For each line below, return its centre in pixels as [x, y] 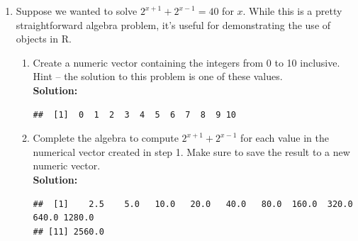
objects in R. [44, 39]
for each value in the [285, 138]
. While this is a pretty [292, 11]
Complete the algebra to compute [106, 138]
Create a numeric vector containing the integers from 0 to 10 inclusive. [186, 62]
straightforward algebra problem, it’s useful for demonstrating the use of [173, 24]
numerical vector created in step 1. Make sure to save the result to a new [191, 151]
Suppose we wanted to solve [77, 11]
